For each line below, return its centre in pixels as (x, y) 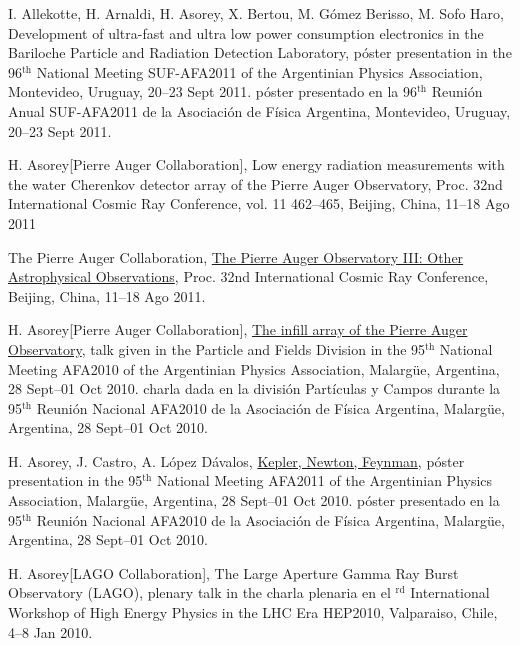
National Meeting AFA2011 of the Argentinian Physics (325, 480)
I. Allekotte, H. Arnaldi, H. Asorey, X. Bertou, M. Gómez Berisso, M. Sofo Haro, (256, 13)
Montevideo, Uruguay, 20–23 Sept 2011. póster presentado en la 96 (213, 91)
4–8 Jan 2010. (50, 631)
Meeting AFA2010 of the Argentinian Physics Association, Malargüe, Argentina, (254, 368)
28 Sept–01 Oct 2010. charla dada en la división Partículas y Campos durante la (254, 388)
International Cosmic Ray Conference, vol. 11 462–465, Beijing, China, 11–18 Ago (259, 203)
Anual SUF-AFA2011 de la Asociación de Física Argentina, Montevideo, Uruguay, (259, 110)
